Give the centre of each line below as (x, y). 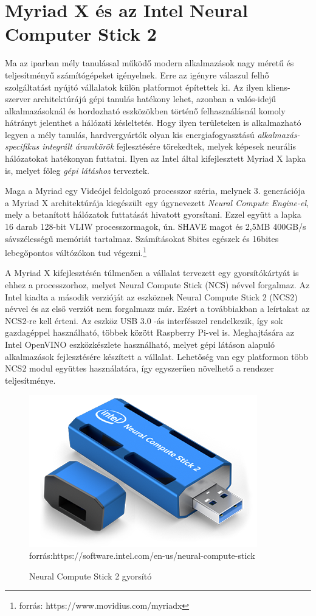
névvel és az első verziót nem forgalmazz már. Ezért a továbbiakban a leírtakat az (157, 309)
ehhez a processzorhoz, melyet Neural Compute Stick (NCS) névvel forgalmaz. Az (157, 285)
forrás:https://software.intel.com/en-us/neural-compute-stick (142, 555)
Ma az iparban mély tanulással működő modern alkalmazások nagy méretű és (149, 63)
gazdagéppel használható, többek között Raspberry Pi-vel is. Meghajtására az (150, 332)
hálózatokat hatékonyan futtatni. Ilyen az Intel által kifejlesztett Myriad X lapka (156, 158)
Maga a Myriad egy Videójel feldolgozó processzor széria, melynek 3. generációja (155, 191)
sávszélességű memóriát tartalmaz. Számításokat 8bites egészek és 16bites (142, 238)
